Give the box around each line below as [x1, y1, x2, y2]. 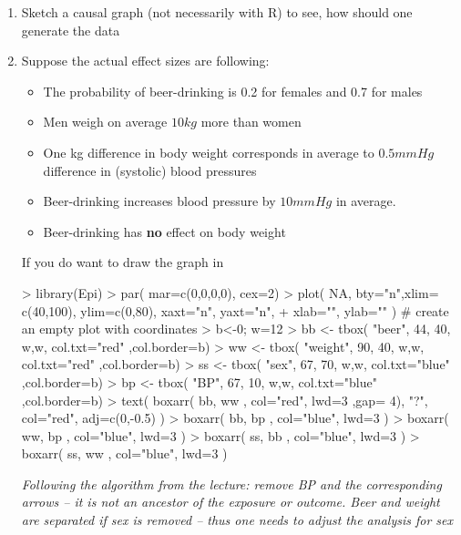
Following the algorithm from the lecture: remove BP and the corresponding [21, 474, 442, 493]
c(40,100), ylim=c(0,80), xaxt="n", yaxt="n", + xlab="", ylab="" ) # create [21, 301, 449, 320]
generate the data [21, 20, 120, 39]
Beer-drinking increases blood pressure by [43, 191, 276, 211]
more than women [200, 112, 302, 131]
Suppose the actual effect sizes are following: [21, 51, 270, 70]
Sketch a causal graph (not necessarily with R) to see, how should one [21, 3, 413, 21]
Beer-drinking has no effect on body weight [43, 221, 286, 241]
